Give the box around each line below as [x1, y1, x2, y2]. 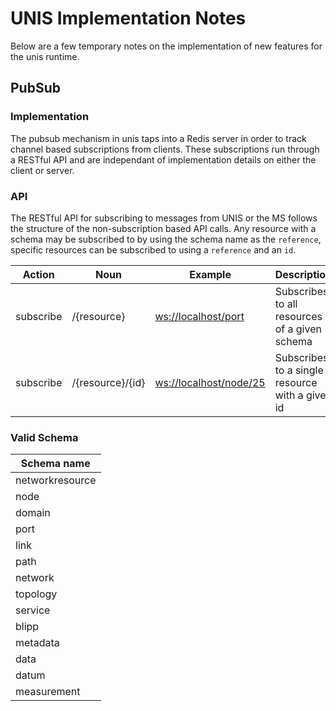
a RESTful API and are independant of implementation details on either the [10, 153, 317, 166]
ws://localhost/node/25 [154, 375, 266, 389]
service [15, 603, 51, 617]
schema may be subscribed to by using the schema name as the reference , [10, 233, 322, 245]
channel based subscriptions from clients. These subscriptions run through [10, 143, 320, 155]
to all [274, 297, 298, 311]
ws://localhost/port [154, 309, 245, 323]
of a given [274, 322, 322, 336]
